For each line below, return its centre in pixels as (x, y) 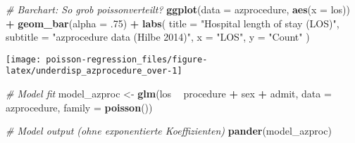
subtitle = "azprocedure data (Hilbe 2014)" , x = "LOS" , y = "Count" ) (158, 37)
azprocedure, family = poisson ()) (79, 107)
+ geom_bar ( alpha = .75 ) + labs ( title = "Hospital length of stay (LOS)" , (173, 23)
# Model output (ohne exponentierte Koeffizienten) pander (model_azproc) (169, 131)
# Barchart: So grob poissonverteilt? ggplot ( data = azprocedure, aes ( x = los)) (178, 9)
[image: (24, 59)
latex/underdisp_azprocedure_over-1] (94, 71)
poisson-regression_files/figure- (127, 59)
